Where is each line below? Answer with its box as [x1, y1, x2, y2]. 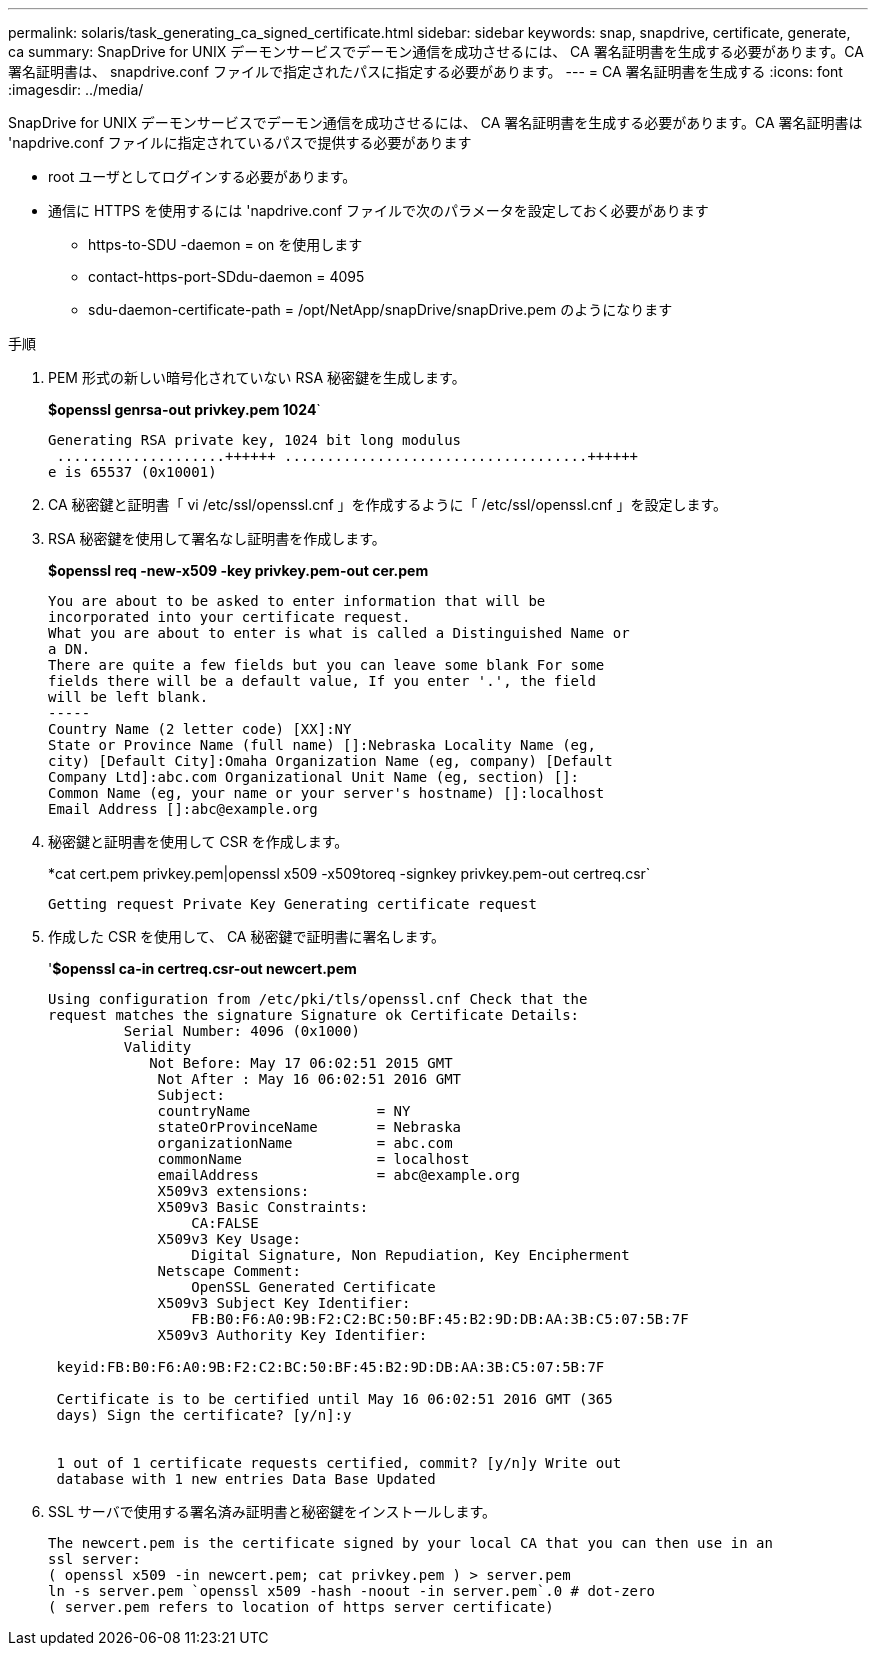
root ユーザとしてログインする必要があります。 [48, 168, 357, 185]
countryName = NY [157, 1103, 411, 1119]
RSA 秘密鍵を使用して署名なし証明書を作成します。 [48, 530, 386, 547]
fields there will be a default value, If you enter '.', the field [48, 673, 596, 689]
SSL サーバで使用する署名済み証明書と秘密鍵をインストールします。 [48, 1503, 496, 1520]
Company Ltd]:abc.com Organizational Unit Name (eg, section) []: [48, 769, 580, 785]
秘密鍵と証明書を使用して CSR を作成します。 [48, 833, 349, 850]
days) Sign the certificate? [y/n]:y [56, 1407, 352, 1423]
